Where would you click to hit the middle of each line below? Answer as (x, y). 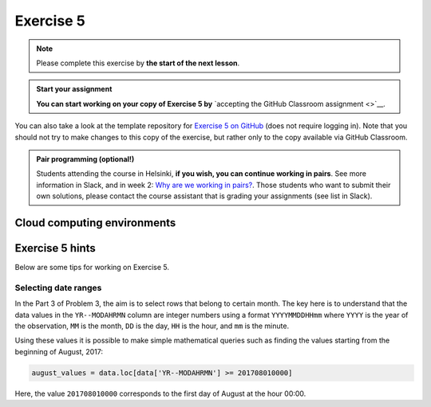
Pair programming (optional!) (85, 158)
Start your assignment (74, 89)
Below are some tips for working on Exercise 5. (92, 267)
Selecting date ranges (58, 288)
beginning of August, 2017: (59, 351)
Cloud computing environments (95, 223)
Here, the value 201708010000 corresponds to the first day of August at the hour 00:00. (160, 393)
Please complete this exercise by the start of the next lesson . (138, 63)
